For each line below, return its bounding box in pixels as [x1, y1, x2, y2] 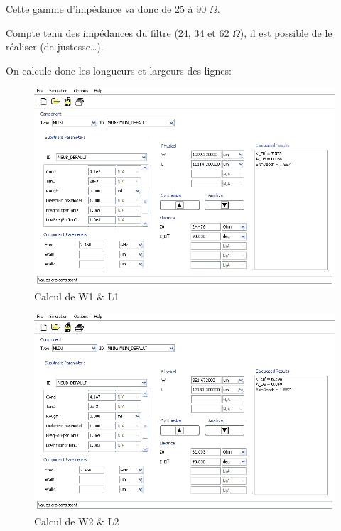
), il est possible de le [239, 25, 332, 40]
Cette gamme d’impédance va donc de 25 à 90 [6, 1, 207, 16]
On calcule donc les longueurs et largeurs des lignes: [6, 62, 232, 77]
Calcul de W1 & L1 [34, 289, 119, 304]
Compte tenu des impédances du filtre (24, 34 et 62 [6, 25, 229, 40]
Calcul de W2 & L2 [34, 514, 119, 529]
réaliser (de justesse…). [6, 39, 104, 54]
